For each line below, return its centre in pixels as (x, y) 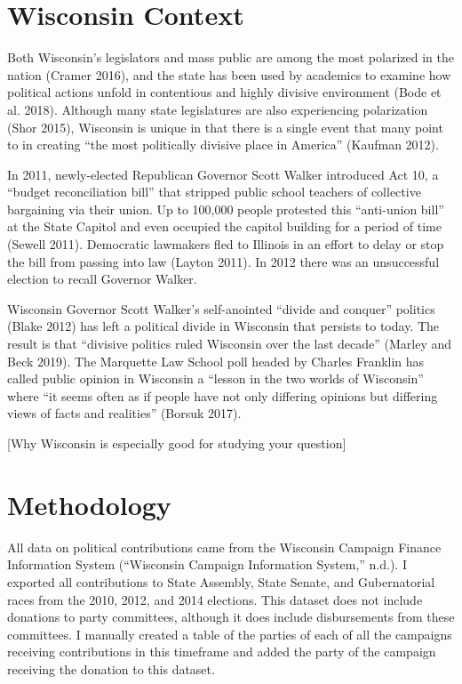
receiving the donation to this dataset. (111, 668)
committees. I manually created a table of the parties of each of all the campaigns (230, 634)
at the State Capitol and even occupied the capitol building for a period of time (224, 226)
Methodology (89, 504)
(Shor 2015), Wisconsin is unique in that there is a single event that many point (225, 127)
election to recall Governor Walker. (102, 279)
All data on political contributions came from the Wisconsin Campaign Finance (224, 547)
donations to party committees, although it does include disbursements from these (231, 617)
